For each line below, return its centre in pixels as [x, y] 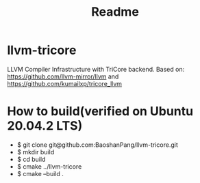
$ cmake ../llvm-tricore [49, 166]
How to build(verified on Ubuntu [100, 112]
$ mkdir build [36, 152]
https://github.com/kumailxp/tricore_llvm [64, 83]
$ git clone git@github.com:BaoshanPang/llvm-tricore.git [97, 145]
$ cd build [31, 159]
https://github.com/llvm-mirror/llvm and [63, 76]
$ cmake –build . [40, 173]
